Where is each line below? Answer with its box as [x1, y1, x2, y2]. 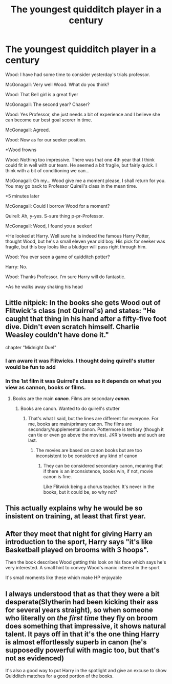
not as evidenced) [5, 654, 64, 662]
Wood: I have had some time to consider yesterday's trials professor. [5, 71, 150, 78]
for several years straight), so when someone [5, 605, 154, 614]
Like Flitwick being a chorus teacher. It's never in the [43, 483, 155, 490]
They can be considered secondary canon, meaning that [43, 462, 163, 469]
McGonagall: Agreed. [5, 127, 50, 133]
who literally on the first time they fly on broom [5, 614, 158, 622]
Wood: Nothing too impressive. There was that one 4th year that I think [5, 156, 155, 163]
